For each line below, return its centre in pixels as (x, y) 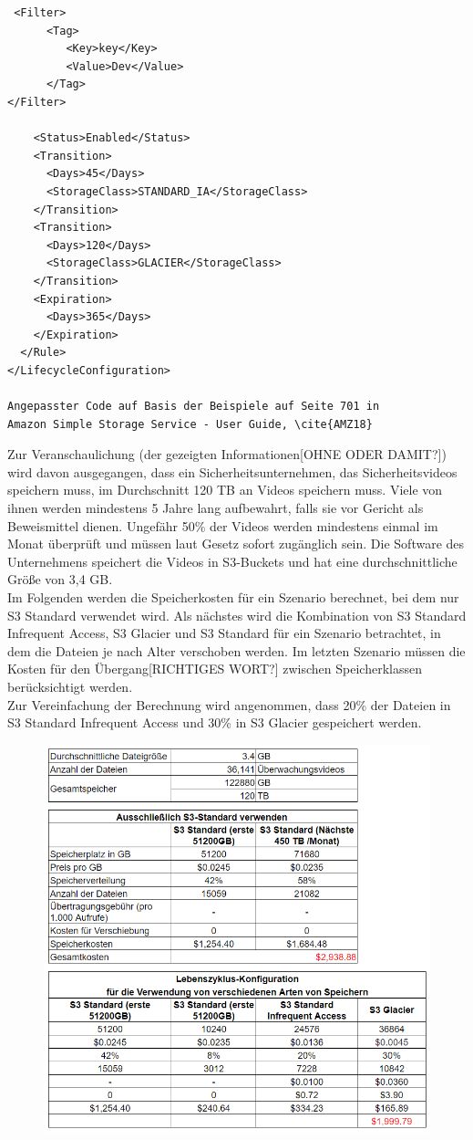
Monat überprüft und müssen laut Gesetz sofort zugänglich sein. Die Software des (236, 544)
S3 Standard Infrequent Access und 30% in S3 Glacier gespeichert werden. (215, 722)
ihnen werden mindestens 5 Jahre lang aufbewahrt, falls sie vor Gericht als (216, 508)
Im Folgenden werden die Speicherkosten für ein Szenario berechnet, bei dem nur (233, 597)
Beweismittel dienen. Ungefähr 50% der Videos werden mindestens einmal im (223, 525)
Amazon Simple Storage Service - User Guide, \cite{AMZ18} (190, 424)
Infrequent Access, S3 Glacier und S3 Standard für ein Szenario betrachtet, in (224, 633)
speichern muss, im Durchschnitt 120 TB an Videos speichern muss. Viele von (225, 490)
